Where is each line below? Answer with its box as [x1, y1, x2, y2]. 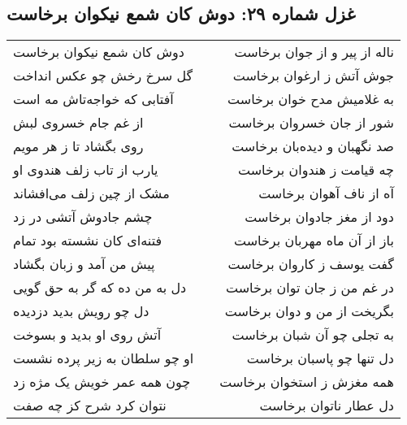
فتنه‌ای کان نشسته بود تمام [13, 231, 162, 250]
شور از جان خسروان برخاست [228, 113, 394, 132]
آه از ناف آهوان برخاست [258, 184, 394, 203]
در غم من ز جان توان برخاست [225, 278, 394, 297]
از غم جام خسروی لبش [13, 113, 144, 132]
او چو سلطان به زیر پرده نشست [13, 349, 194, 368]
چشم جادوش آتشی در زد [13, 207, 153, 227]
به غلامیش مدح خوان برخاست [227, 89, 394, 109]
